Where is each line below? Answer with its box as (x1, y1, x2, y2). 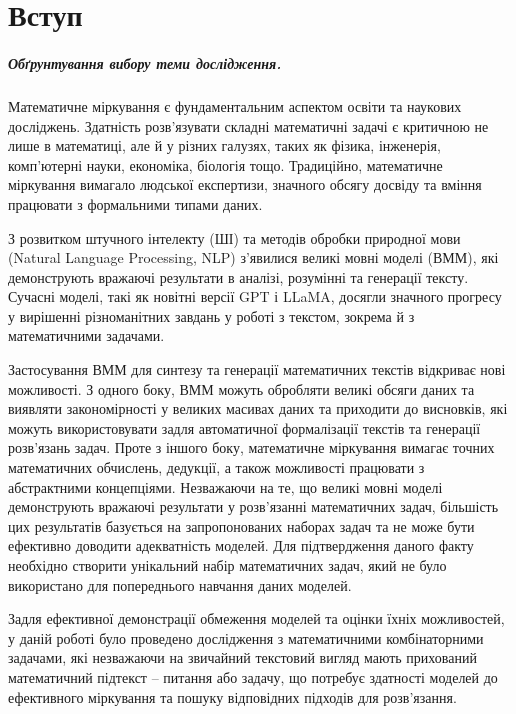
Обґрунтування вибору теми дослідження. (8, 52, 282, 73)
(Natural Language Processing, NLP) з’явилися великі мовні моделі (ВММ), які (8, 247, 499, 268)
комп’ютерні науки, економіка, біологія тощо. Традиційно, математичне (8, 154, 443, 175)
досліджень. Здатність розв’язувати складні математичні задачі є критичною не (8, 115, 489, 136)
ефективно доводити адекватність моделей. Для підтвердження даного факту (8, 535, 474, 556)
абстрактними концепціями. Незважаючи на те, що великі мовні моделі (8, 476, 443, 497)
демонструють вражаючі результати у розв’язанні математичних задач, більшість (8, 496, 499, 517)
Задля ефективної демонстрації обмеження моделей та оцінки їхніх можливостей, (8, 608, 505, 629)
